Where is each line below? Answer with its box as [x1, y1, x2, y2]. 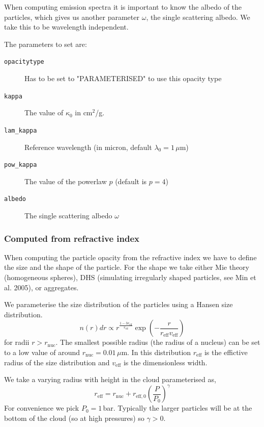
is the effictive [204, 347, 248, 357]
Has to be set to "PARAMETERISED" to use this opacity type [24, 73, 222, 84]
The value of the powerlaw [24, 175, 107, 186]
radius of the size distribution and [4, 357, 110, 367]
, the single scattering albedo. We [146, 11, 250, 22]
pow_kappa [4, 161, 37, 169]
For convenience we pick [4, 403, 79, 413]
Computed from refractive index [4, 232, 139, 244]
